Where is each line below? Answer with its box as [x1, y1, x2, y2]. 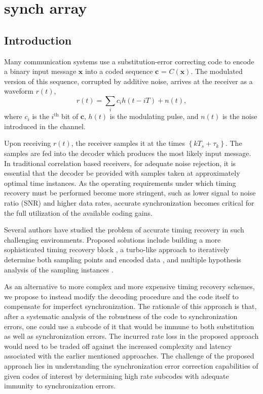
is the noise [222, 111, 257, 122]
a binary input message [4, 66, 77, 76]
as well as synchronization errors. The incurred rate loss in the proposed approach [4, 331, 259, 341]
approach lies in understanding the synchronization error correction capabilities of [4, 360, 258, 371]
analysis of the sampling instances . [4, 264, 114, 274]
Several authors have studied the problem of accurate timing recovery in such [4, 224, 244, 235]
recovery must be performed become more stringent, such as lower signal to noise [4, 187, 256, 198]
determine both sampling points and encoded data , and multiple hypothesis [4, 254, 241, 264]
